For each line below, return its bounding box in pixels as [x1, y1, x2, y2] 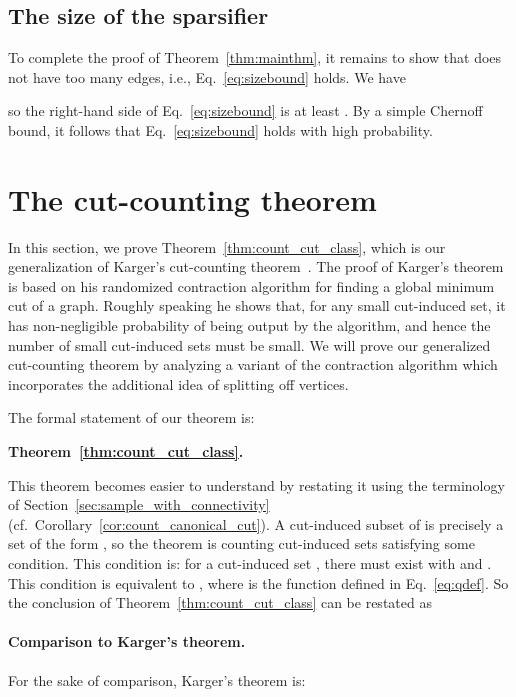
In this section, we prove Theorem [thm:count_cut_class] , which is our [8, 236, 446, 257]
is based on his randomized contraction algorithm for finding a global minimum [8, 275, 495, 296]
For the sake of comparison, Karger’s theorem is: [8, 669, 306, 690]
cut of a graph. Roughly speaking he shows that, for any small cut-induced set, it [8, 295, 506, 316]
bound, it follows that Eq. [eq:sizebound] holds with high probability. [8, 119, 433, 140]
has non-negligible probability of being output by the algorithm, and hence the [8, 315, 491, 336]
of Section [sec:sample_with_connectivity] [8, 494, 270, 515]
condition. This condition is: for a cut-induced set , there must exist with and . [8, 553, 492, 574]
